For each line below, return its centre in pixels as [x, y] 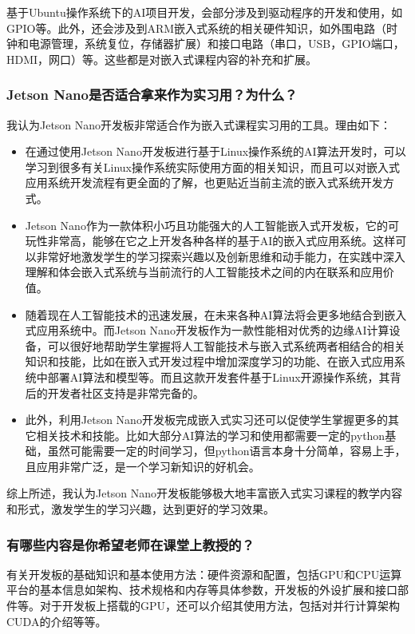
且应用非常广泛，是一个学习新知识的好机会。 [142, 466]
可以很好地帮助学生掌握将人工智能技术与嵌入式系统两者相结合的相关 [226, 345]
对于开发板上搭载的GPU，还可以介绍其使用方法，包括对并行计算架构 [220, 606]
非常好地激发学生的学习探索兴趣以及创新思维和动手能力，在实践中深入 [221, 256]
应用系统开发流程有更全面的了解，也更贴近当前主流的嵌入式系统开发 [204, 182]
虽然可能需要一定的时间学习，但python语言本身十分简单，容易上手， [227, 451]
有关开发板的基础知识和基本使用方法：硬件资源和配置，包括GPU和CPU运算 [204, 574]
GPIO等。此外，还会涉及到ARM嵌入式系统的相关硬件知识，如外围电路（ [197, 28]
